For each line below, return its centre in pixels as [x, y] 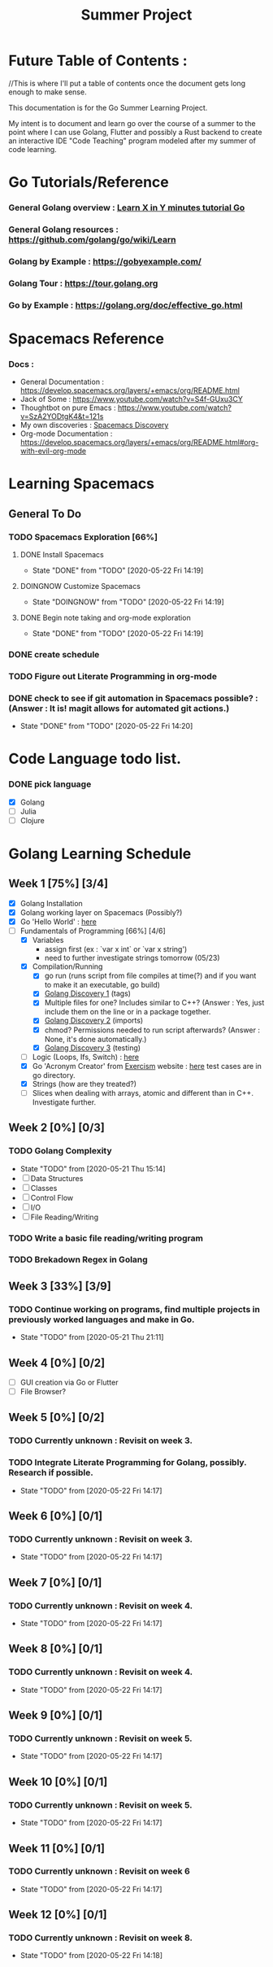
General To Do [45, 514]
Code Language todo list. [95, 759]
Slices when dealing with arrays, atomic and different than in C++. [143, 1093]
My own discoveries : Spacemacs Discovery [94, 425]
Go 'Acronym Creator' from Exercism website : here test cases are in [147, 1066]
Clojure [32, 820]
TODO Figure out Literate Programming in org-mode [113, 676]
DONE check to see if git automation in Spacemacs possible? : [133, 698]
